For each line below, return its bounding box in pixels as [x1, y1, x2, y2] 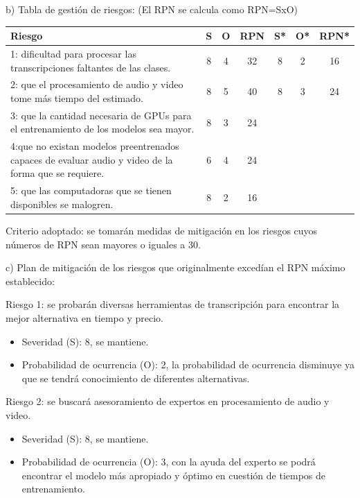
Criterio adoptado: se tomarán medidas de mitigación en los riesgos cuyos [6, 223, 318, 237]
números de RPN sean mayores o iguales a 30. [6, 237, 201, 251]
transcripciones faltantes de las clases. [10, 60, 171, 74]
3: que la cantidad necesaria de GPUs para [10, 108, 192, 122]
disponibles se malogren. [10, 196, 114, 211]
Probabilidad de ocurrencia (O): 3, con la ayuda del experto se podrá [21, 454, 316, 469]
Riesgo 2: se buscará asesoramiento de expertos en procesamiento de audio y [6, 394, 330, 409]
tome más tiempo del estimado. [10, 90, 143, 105]
